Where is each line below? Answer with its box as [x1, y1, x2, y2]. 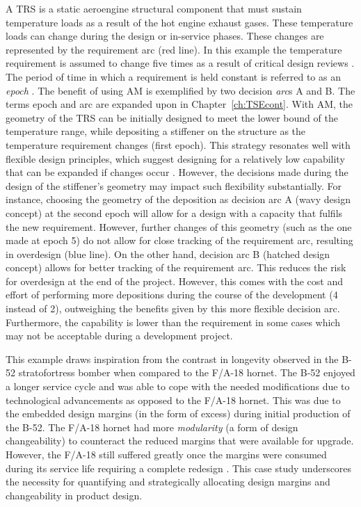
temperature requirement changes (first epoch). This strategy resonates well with [6, 137, 351, 152]
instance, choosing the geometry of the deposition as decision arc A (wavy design [6, 192, 351, 207]
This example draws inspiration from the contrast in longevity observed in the [6, 351, 339, 366]
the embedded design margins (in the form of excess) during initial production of [6, 406, 351, 421]
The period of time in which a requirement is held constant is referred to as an [6, 69, 341, 83]
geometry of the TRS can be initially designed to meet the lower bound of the [6, 110, 338, 124]
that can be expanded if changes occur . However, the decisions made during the [6, 165, 348, 179]
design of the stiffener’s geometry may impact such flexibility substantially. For [6, 178, 342, 193]
